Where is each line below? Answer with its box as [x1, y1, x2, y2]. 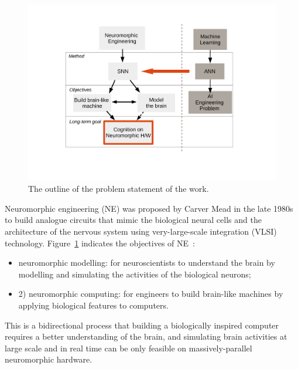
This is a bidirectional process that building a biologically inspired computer [5, 319, 279, 331]
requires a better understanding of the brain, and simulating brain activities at [5, 330, 287, 343]
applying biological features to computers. [18, 299, 169, 311]
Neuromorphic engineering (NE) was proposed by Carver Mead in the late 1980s [5, 202, 293, 214]
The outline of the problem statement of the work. [28, 182, 209, 195]
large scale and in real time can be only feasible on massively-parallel [5, 341, 252, 354]
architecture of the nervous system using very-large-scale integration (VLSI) [5, 225, 277, 238]
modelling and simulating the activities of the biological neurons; [18, 268, 251, 280]
